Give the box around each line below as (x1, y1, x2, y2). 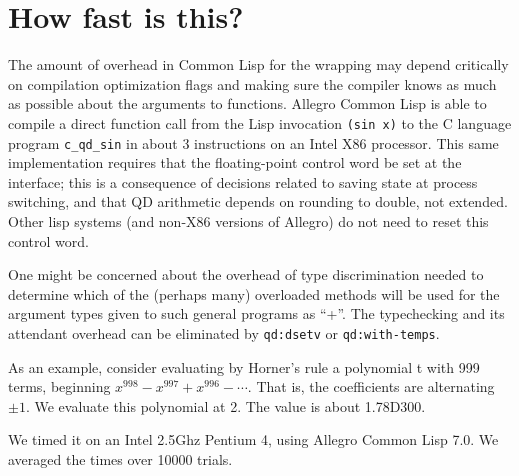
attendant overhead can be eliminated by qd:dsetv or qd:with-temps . (8, 322, 440, 343)
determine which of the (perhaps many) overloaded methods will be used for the (8, 283, 500, 304)
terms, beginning (8, 376, 111, 397)
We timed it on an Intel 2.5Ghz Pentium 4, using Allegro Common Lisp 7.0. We (8, 429, 499, 450)
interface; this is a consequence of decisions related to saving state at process (8, 171, 478, 192)
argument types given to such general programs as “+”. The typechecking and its (8, 303, 505, 324)
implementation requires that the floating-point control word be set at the (8, 152, 462, 173)
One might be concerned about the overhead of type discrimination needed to (8, 264, 484, 285)
